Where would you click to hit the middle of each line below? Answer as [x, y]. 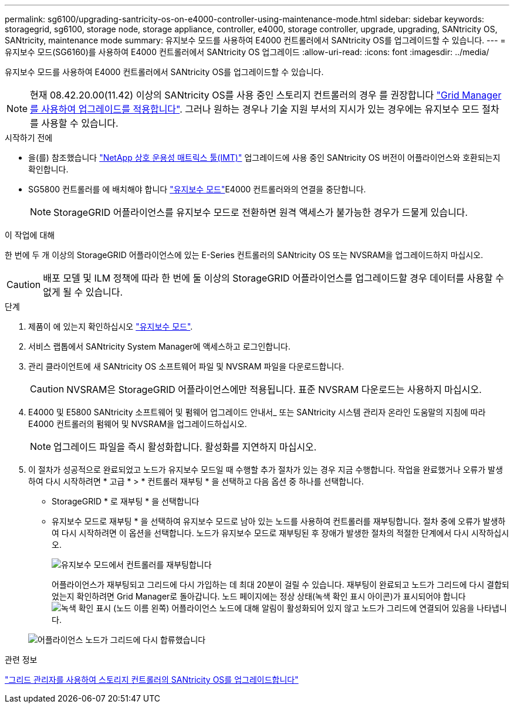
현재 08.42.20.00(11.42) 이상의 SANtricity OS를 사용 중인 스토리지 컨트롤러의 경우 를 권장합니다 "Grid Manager [266, 95]
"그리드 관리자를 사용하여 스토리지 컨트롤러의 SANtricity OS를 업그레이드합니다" [152, 680]
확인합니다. [48, 169]
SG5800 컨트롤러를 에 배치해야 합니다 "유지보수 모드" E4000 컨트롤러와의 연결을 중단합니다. [197, 189]
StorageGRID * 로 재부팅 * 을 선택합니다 [126, 501]
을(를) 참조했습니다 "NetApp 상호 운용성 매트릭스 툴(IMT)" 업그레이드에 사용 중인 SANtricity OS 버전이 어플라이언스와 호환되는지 [264, 157]
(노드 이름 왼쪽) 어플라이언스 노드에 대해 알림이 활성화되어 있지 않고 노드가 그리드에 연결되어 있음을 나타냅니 [310, 608]
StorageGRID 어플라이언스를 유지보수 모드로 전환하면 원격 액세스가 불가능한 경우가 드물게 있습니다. [261, 212]
